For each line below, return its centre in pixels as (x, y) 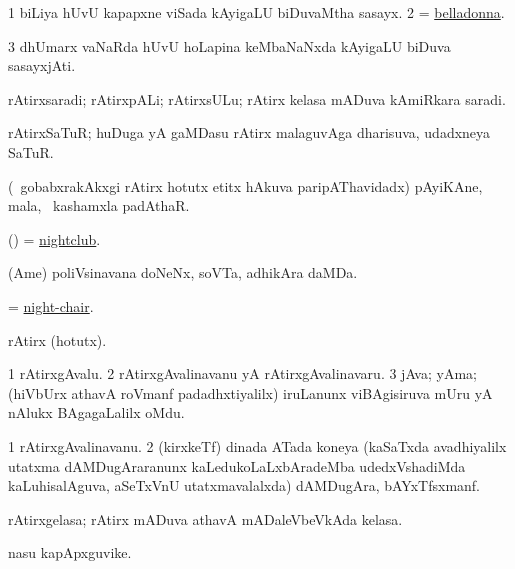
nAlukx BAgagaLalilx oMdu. (96, 412)
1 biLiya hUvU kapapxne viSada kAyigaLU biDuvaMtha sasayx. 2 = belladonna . (256, 12)
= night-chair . (51, 305)
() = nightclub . (54, 238)
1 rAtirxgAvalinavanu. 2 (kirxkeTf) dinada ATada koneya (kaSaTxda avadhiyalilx (257, 445)
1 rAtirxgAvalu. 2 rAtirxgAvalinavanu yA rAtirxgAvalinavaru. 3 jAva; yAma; (242, 373)
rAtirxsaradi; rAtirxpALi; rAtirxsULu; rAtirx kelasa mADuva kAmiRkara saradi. (257, 98)
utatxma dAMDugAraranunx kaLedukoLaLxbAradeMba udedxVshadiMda (237, 465)
